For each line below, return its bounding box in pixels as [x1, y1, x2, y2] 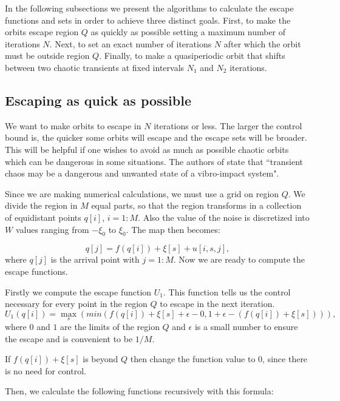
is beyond [83, 352, 118, 365]
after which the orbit [223, 37, 301, 50]
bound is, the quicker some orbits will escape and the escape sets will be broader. [5, 131, 307, 144]
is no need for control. [5, 364, 86, 377]
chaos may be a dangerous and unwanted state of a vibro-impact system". [5, 167, 279, 180]
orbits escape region [5, 25, 79, 38]
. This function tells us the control [163, 285, 291, 298]
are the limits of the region [60, 320, 160, 332]
